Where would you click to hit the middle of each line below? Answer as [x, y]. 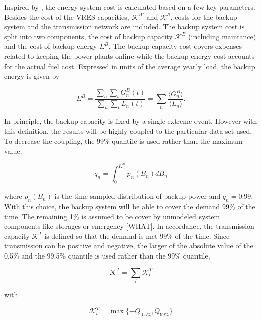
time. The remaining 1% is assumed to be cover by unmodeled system [112, 216]
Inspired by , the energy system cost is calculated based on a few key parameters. [130, 7]
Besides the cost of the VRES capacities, [67, 16]
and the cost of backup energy [51, 46]
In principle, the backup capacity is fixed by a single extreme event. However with [131, 121]
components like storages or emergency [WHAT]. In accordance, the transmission [129, 226]
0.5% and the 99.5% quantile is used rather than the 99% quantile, [107, 255]
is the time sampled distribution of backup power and [138, 196]
